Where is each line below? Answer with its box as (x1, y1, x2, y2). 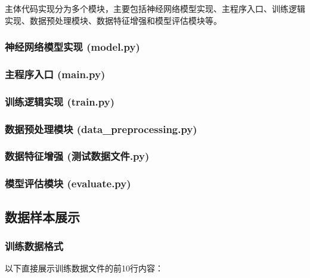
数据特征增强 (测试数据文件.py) (5, 149, 150, 163)
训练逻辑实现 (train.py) (5, 94, 115, 109)
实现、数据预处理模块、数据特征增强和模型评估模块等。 (5, 14, 222, 26)
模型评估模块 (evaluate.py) (5, 176, 131, 191)
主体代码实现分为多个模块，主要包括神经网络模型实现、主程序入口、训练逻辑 (5, 2, 305, 14)
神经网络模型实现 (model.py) (5, 39, 140, 54)
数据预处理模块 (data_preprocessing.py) (5, 121, 197, 136)
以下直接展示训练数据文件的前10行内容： (5, 262, 163, 274)
